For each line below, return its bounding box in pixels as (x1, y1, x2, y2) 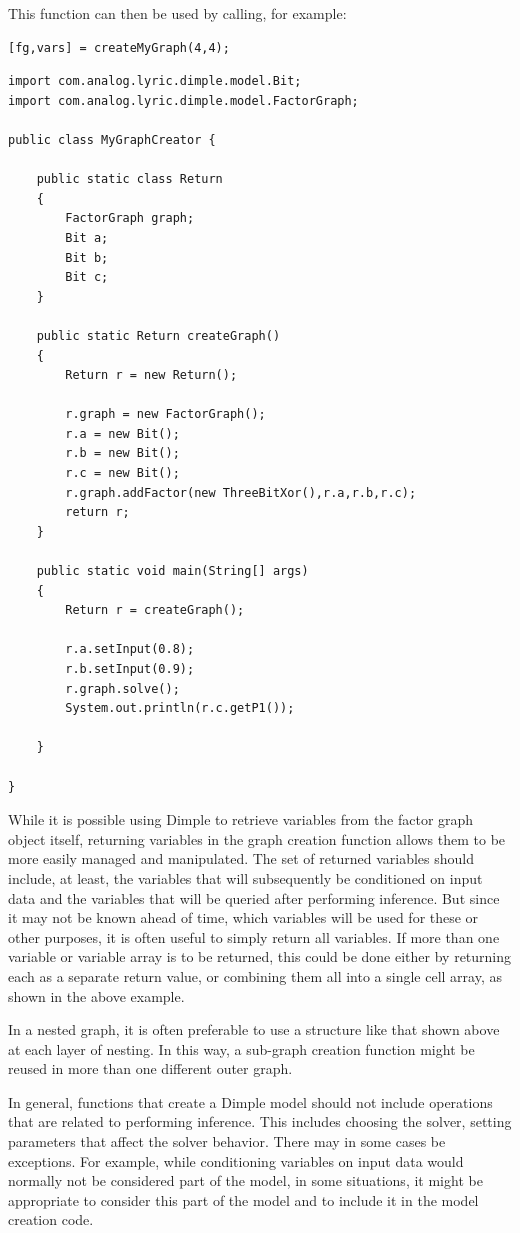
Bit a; (65, 230, 109, 245)
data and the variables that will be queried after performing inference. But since (8, 887, 500, 908)
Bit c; (65, 270, 109, 285)
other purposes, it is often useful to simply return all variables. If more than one (8, 926, 500, 947)
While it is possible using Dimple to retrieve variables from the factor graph (8, 809, 474, 830)
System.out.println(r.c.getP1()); (65, 701, 295, 716)
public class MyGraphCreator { (8, 132, 216, 147)
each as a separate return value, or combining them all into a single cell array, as (8, 965, 503, 986)
